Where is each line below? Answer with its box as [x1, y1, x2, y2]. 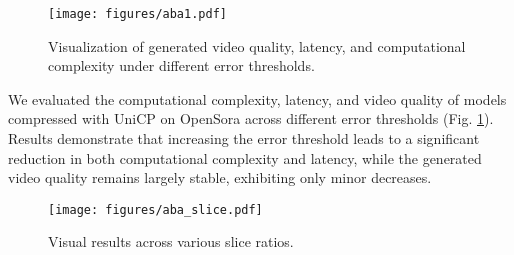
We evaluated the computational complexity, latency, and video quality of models [8, 88, 507, 109]
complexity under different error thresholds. [48, 55, 315, 76]
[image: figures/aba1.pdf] [48, 7, 227, 21]
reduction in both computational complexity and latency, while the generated [8, 147, 482, 168]
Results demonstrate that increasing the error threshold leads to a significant [8, 128, 480, 149]
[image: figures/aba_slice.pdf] [48, 202, 263, 217]
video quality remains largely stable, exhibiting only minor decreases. [8, 167, 432, 188]
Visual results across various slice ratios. [48, 231, 294, 252]
